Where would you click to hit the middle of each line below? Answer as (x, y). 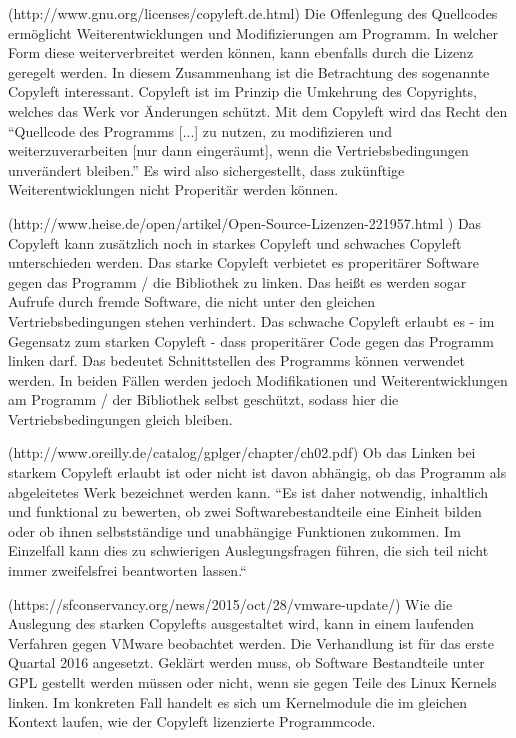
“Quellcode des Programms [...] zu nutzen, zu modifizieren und (200, 130)
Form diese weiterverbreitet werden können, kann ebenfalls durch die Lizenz (241, 52)
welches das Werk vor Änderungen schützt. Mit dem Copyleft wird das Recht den (258, 110)
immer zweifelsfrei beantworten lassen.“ (127, 570)
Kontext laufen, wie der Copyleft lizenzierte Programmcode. (192, 721)
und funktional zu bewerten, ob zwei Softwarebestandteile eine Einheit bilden (245, 511)
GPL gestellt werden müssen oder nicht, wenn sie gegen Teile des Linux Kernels (252, 682)
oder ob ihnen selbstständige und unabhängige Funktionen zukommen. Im (234, 530)
